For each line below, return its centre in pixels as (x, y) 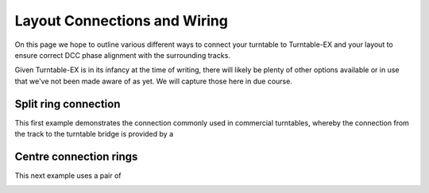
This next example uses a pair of (68, 176)
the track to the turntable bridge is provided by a (94, 134)
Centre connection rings (76, 156)
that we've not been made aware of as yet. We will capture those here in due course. (154, 81)
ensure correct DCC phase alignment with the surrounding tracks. (122, 55)
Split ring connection (68, 104)
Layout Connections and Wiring (121, 21)
